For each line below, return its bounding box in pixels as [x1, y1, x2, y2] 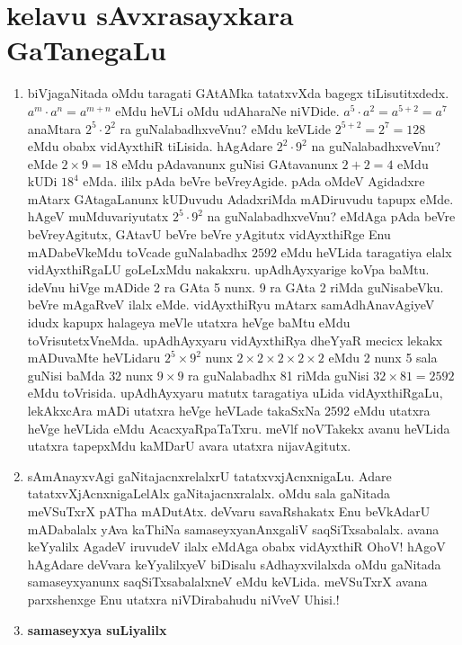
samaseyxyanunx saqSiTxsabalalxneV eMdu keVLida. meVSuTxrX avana [27, 572, 428, 591]
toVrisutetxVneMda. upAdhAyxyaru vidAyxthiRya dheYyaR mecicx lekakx [27, 330, 443, 349]
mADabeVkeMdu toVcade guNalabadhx [27, 242, 248, 261]
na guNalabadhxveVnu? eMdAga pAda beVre [207, 207, 456, 226]
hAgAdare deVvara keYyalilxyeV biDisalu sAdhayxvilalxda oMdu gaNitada [27, 554, 441, 573]
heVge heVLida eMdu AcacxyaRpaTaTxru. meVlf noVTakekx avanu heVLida [27, 418, 450, 437]
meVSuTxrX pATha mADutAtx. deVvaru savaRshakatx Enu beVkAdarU [27, 501, 431, 520]
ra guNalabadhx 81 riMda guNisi [188, 365, 369, 384]
